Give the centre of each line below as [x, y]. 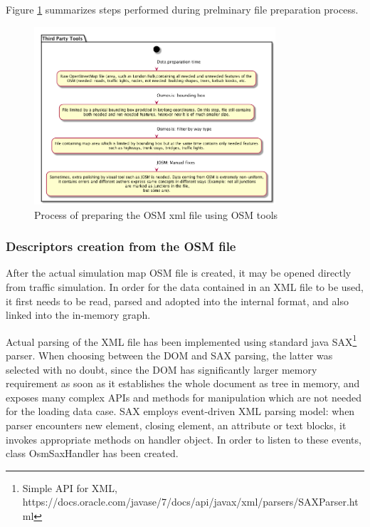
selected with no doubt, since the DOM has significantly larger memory [162, 369]
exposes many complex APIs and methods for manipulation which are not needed [184, 397]
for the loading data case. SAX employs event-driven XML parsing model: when [180, 411]
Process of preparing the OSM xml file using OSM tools [156, 214]
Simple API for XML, [70, 487]
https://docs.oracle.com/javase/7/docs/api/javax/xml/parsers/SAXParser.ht [190, 502]
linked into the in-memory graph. [78, 315]
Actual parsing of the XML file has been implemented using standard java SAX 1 [181, 340]
